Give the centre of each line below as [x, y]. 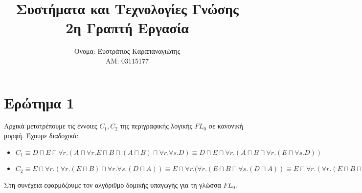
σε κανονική [226, 126]
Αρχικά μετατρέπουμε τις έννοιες [51, 126]
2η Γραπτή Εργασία [127, 28]
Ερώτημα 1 [39, 102]
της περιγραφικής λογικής [156, 126]
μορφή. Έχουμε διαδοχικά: [41, 136]
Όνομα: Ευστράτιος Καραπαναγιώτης [127, 51]
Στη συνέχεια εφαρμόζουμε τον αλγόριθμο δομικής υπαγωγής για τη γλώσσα [113, 184]
